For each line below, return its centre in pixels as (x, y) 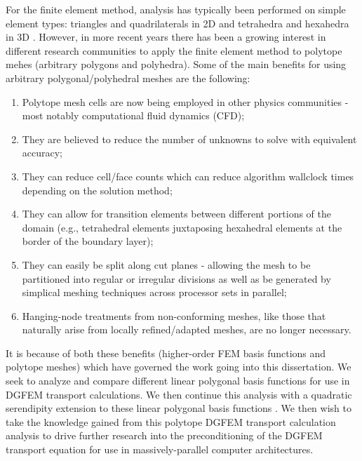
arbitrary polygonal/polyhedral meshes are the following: (128, 78)
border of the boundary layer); (88, 241)
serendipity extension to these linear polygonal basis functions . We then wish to (179, 408)
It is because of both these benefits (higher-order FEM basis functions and (166, 353)
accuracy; (42, 153)
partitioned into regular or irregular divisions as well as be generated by (176, 278)
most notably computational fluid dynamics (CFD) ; (133, 115)
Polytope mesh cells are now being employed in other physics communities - (185, 101)
